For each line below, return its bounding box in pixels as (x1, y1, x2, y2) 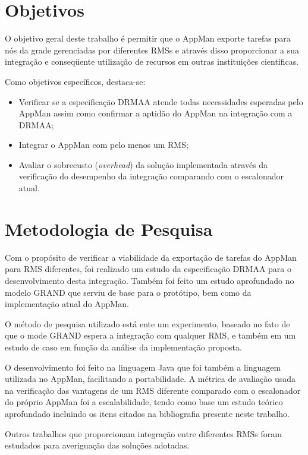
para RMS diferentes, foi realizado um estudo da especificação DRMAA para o (5, 263, 292, 275)
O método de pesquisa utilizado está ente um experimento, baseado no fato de (5, 317, 290, 330)
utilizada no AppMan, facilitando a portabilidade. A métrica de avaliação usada (5, 372, 296, 385)
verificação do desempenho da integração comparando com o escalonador (18, 170, 284, 182)
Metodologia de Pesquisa (5, 216, 213, 241)
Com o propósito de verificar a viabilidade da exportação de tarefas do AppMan (5, 251, 297, 263)
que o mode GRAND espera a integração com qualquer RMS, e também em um (5, 329, 296, 342)
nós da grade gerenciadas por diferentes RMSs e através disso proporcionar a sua (5, 43, 299, 56)
